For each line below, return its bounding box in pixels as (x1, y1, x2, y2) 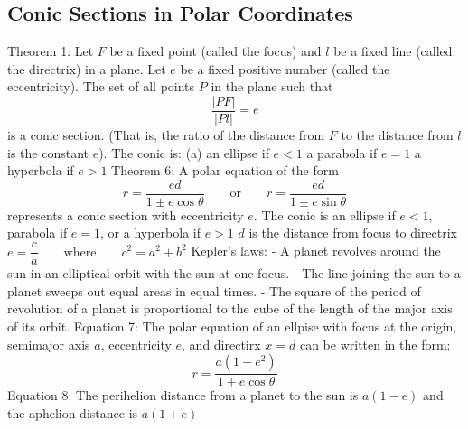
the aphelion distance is (7, 403, 138, 422)
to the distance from (341, 126, 454, 145)
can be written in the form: (299, 334, 451, 353)
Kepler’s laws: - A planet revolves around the (191, 241, 441, 260)
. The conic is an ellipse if (253, 205, 396, 224)
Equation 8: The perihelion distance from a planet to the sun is (7, 386, 359, 405)
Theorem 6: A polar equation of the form (111, 161, 339, 180)
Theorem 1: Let (7, 42, 94, 61)
